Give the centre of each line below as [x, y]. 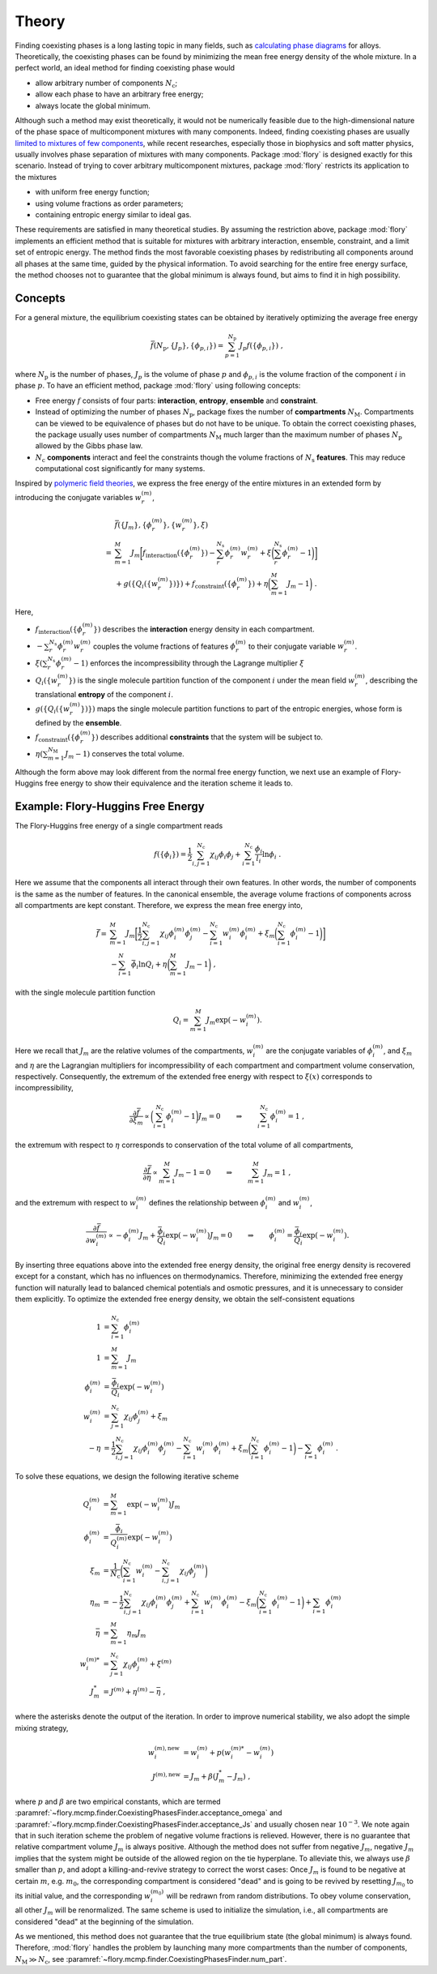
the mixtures [36, 177]
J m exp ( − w [227, 1021]
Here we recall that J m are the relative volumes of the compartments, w [134, 1051]
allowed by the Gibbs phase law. [89, 446]
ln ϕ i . [272, 855]
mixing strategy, [42, 1728]
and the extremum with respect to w [76, 1203]
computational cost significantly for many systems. [120, 469]
